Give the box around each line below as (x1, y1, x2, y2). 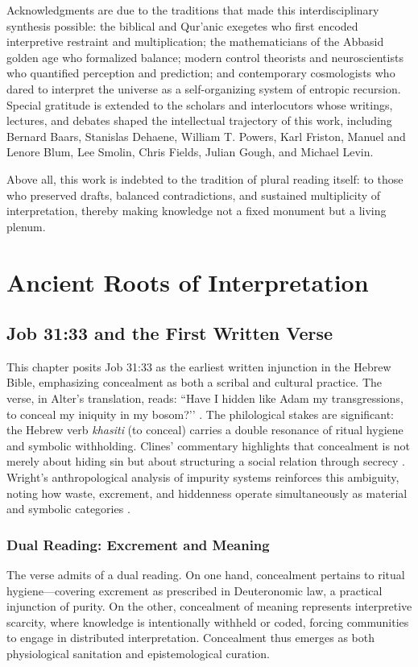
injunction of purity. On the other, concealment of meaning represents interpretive (6, 598, 412, 615)
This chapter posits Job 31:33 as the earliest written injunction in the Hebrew (6, 358, 391, 375)
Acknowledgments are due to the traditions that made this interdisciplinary (6, 2, 379, 18)
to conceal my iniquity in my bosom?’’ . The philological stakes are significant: (6, 405, 394, 422)
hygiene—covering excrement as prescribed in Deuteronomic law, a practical (6, 582, 383, 599)
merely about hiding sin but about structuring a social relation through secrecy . (6, 453, 405, 470)
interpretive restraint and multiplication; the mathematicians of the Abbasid (6, 33, 384, 50)
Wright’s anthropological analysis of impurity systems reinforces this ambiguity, (6, 469, 399, 486)
